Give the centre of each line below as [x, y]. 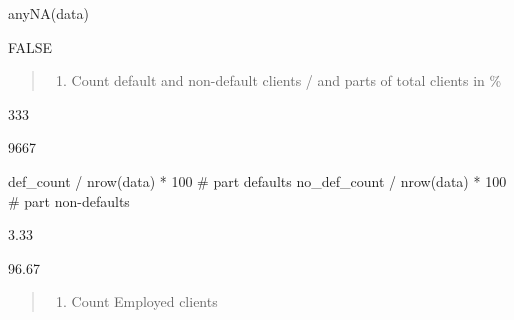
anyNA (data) [48, 13]
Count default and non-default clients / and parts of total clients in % [286, 80]
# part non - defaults [69, 200]
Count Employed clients [144, 301]
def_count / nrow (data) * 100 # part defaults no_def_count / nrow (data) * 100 [257, 180]
